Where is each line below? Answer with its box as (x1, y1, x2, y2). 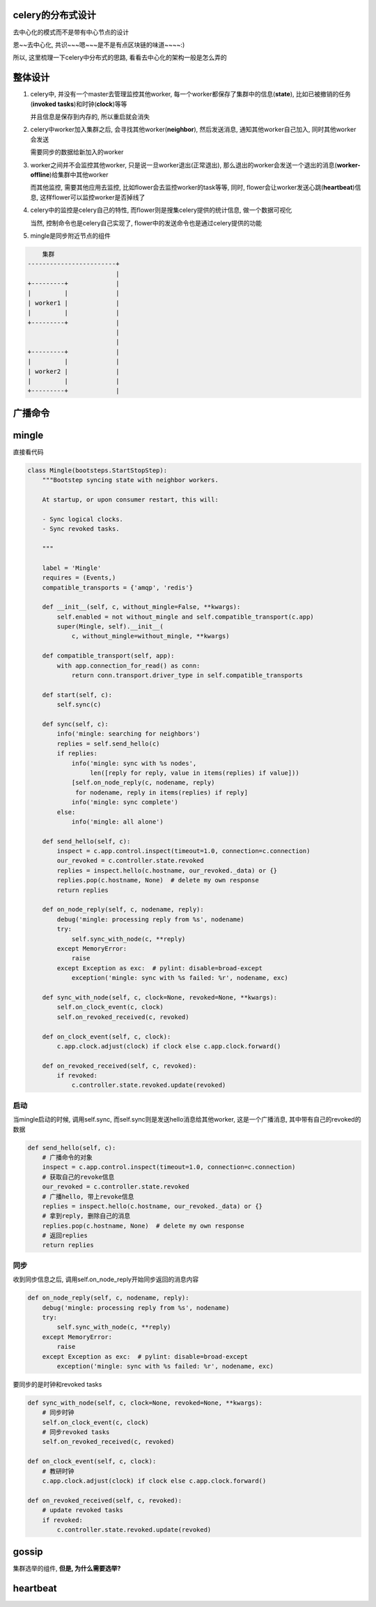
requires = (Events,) (42, 574, 116, 582)
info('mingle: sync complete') (71, 799, 179, 806)
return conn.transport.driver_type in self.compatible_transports (71, 672, 303, 679)
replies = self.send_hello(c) (56, 739, 160, 748)
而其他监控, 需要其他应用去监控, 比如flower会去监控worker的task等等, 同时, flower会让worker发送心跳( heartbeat (30, 183, 353, 192)
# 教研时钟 (42, 1467, 75, 1475)
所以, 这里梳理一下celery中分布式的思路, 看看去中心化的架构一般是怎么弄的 (13, 53, 228, 62)
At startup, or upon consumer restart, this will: (42, 496, 219, 504)
